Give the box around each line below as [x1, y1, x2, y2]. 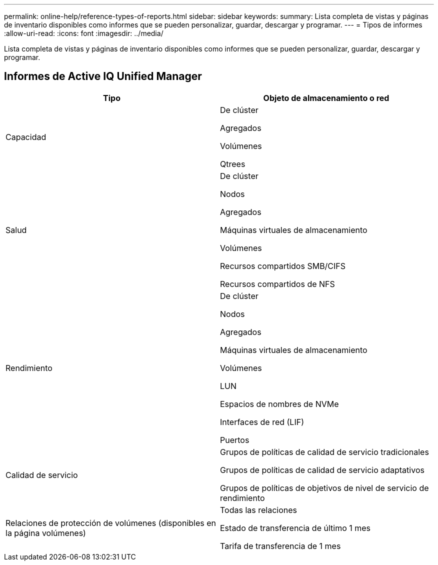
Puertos [220, 434, 249, 445]
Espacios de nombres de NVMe [220, 398, 339, 409]
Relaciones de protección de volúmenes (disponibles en [5, 517, 216, 528]
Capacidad [5, 131, 46, 142]
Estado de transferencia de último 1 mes [220, 522, 371, 533]
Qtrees [220, 158, 245, 169]
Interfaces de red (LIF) [220, 416, 304, 427]
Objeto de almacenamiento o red [263, 92, 389, 103]
